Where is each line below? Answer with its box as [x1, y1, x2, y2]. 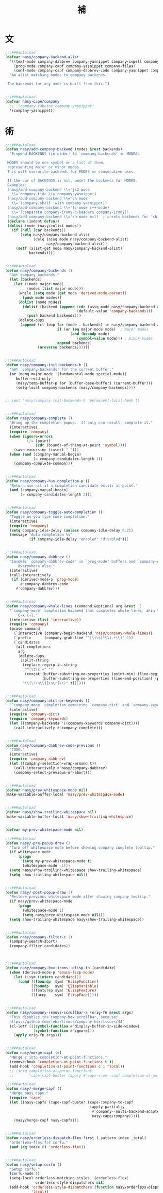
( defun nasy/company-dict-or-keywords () [5, 698, 90, 703]
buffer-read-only [16, 376, 51, 381]
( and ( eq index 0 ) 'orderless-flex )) [9, 1144, 86, 1149]
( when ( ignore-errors [9, 434, 53, 439]
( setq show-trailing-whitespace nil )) [9, 872, 88, 877]
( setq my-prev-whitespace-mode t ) [22, 859, 92, 864]
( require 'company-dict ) [9, 712, 60, 717]
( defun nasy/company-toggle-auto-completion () [5, 510, 103, 514]
